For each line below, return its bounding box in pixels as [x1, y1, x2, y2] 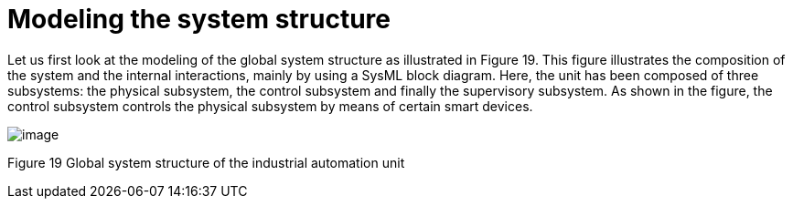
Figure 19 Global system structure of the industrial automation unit [7, 154, 405, 170]
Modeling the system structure [7, 4, 391, 35]
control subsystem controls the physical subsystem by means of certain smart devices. [7, 98, 533, 114]
